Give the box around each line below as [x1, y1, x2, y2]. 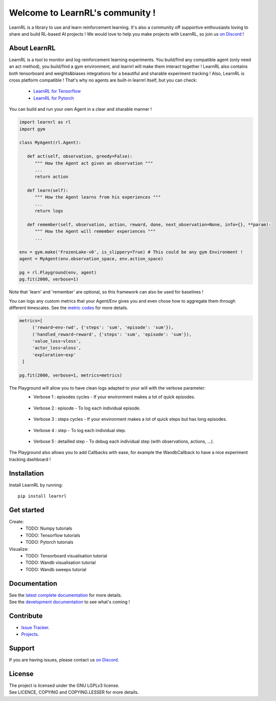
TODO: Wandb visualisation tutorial [25, 559, 96, 566]
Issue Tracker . [21, 624, 50, 630]
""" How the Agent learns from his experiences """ [35, 194, 161, 200]
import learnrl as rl [19, 120, 71, 125]
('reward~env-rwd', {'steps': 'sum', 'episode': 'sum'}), [32, 325, 174, 330]
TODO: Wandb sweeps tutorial [25, 566, 86, 572]
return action [35, 174, 68, 180]
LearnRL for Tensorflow [33, 88, 81, 94]
